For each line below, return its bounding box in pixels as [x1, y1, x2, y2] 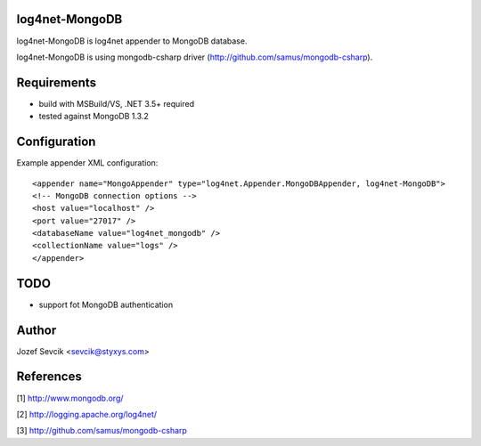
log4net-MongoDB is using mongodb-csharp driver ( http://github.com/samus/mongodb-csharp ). [16, 52, 373, 62]
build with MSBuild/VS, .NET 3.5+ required [38, 98, 195, 109]
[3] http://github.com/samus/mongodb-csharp [16, 426, 187, 436]
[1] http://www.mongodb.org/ [16, 393, 124, 403]
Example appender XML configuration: [16, 158, 159, 168]
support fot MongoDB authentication [38, 299, 174, 310]
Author [16, 322, 57, 337]
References [16, 369, 82, 385]
